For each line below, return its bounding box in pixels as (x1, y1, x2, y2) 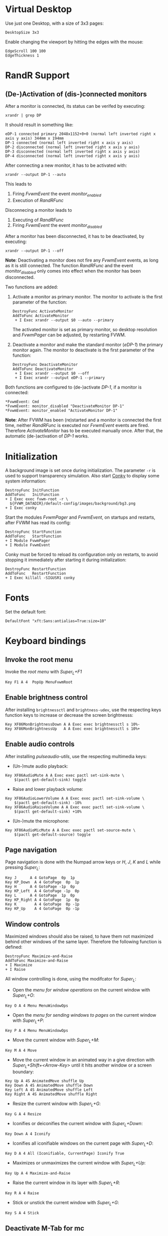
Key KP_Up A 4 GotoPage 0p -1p (5, 906, 80, 911)
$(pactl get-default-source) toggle (14, 832, 91, 837)
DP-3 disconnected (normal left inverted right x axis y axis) (5, 149, 140, 154)
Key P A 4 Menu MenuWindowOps (5, 1028, 69, 1033)
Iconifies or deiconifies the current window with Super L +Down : (12, 1120, 143, 1128)
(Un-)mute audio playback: (12, 763, 69, 769)
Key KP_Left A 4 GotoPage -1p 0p (5, 889, 80, 894)
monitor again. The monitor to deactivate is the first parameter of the (12, 347, 154, 353)
